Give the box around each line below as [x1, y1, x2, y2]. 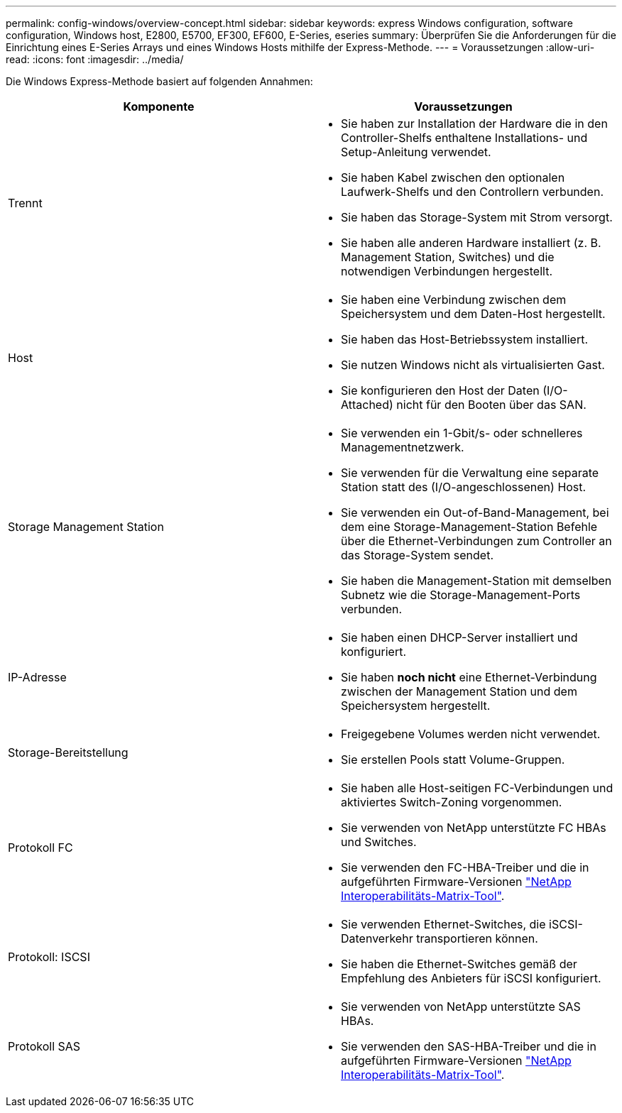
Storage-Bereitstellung [8, 745, 129, 760]
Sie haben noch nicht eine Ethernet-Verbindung [341, 670, 597, 684]
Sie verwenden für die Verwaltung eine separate [341, 466, 599, 480]
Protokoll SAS [8, 1039, 81, 1053]
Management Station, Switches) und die [341, 250, 555, 264]
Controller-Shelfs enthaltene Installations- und [341, 131, 588, 145]
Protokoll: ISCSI [8, 950, 90, 964]
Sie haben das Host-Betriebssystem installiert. [341, 332, 589, 346]
